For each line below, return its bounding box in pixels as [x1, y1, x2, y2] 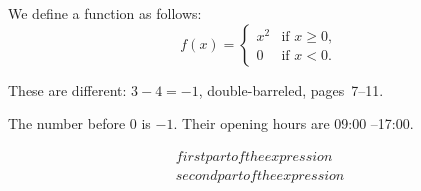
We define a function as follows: [8, 3, 202, 23]
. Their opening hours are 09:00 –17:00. [173, 113, 414, 134]
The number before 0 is [8, 113, 151, 134]
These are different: [8, 79, 127, 100]
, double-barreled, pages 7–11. [198, 79, 384, 100]
